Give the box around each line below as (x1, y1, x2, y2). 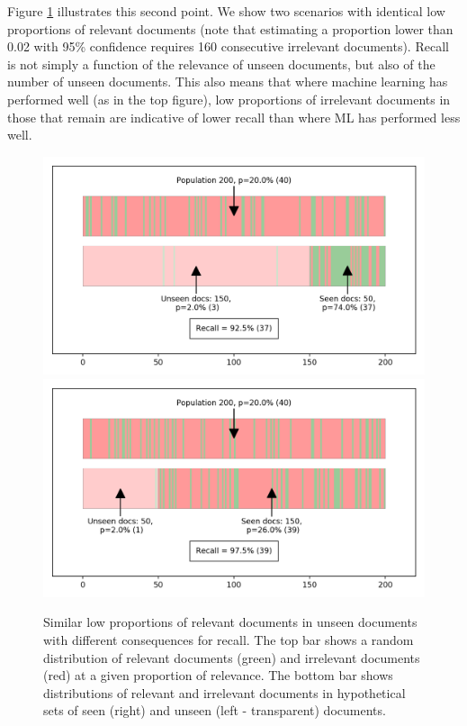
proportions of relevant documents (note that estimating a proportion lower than (7, 19, 454, 38)
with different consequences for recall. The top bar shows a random (43, 630, 414, 649)
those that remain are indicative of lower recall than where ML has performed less (7, 107, 461, 126)
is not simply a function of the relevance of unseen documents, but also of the (7, 54, 436, 73)
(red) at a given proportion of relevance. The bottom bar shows (43, 666, 393, 685)
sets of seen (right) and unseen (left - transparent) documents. (43, 701, 386, 720)
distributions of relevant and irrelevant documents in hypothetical (43, 683, 406, 702)
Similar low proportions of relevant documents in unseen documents (43, 613, 418, 631)
